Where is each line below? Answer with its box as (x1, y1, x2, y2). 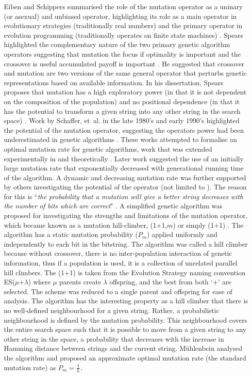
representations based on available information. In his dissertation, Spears (4, 77, 223, 87)
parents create (59, 277, 101, 287)
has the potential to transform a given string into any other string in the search (4, 106, 241, 116)
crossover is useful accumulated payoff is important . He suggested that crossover (4, 58, 245, 68)
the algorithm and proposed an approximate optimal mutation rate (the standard (4, 352, 246, 362)
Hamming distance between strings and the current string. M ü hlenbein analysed (4, 343, 242, 353)
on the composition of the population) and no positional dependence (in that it (4, 96, 240, 106)
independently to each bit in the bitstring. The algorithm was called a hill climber (4, 238, 248, 249)
